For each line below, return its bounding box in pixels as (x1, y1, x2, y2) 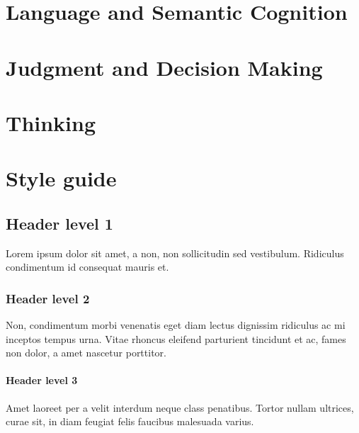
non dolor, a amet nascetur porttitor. (6, 345, 166, 360)
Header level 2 (6, 289, 90, 307)
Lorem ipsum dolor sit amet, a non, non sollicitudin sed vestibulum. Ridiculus (6, 245, 344, 260)
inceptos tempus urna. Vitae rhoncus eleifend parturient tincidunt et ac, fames (6, 331, 346, 346)
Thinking (6, 108, 96, 137)
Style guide (6, 164, 117, 193)
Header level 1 (6, 212, 113, 234)
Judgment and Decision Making (6, 52, 323, 81)
